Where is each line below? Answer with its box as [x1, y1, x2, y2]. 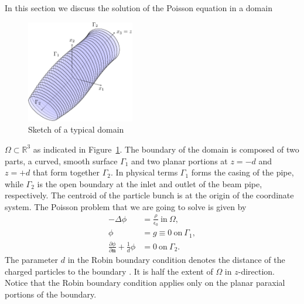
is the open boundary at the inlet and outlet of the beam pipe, [37, 177, 262, 190]
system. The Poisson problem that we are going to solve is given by [5, 200, 247, 212]
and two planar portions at [131, 154, 228, 167]
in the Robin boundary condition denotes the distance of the [67, 254, 285, 266]
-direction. [238, 265, 275, 277]
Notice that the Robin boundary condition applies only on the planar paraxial [5, 276, 285, 289]
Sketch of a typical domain [28, 123, 124, 136]
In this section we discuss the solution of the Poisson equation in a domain [5, 2, 272, 13]
